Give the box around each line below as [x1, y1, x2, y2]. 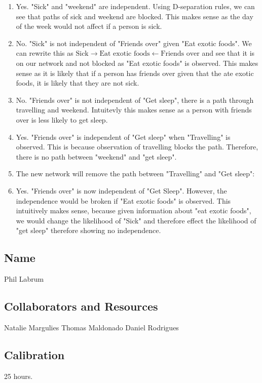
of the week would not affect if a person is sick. [16, 21, 162, 31]
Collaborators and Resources [4, 298, 158, 314]
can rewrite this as [16, 48, 73, 58]
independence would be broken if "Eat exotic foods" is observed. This [16, 195, 231, 206]
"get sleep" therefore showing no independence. [16, 225, 161, 236]
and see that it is [202, 48, 255, 58]
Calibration [4, 347, 65, 362]
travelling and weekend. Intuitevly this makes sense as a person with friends [16, 104, 252, 115]
